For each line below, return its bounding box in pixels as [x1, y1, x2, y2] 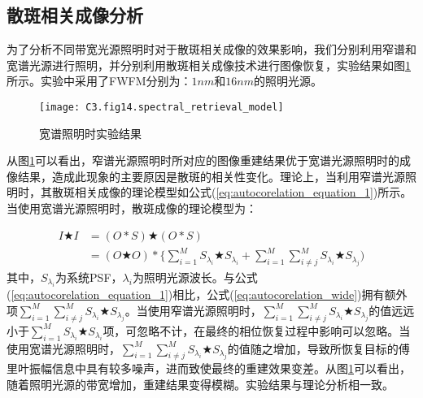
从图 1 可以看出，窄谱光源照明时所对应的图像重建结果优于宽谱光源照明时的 [7, 152, 399, 169]
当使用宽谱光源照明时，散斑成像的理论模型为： [7, 200, 257, 217]
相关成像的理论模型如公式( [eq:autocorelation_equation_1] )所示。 [74, 184, 412, 201]
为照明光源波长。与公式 [132, 268, 258, 285]
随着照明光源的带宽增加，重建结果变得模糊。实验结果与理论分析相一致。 [7, 375, 394, 392]
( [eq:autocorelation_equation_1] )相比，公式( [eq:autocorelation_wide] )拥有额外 [7, 286, 408, 303]
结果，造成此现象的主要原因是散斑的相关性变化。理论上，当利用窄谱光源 [17, 167, 405, 184]
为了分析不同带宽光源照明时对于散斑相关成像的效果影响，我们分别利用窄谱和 [7, 41, 416, 58]
